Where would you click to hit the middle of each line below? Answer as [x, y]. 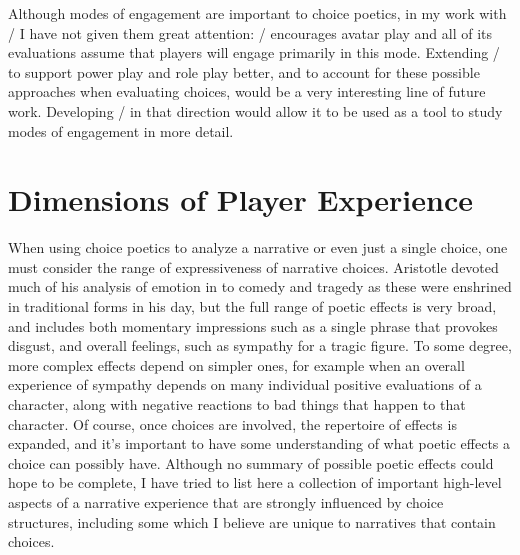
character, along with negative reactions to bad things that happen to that [237, 404]
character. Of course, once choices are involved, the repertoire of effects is [232, 423]
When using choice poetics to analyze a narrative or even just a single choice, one [258, 247]
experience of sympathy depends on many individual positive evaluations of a [245, 384]
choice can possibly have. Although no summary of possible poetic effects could [251, 462]
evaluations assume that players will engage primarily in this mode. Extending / [254, 52]
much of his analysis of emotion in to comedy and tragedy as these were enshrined [260, 286]
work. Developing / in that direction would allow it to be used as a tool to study [255, 110]
